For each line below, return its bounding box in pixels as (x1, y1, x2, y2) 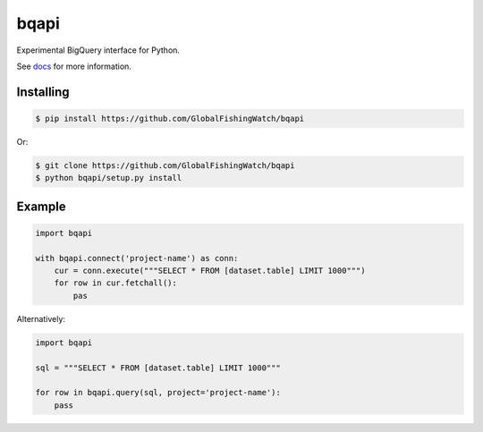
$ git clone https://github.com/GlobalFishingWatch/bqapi (35, 160, 295, 170)
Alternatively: (16, 313, 66, 324)
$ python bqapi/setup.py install (35, 173, 182, 183)
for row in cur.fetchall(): (54, 278, 178, 288)
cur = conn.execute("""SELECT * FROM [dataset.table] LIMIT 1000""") (54, 266, 366, 276)
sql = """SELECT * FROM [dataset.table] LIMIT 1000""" (35, 362, 281, 373)
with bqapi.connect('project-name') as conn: (35, 253, 239, 263)
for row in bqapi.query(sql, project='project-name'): (35, 387, 281, 398)
